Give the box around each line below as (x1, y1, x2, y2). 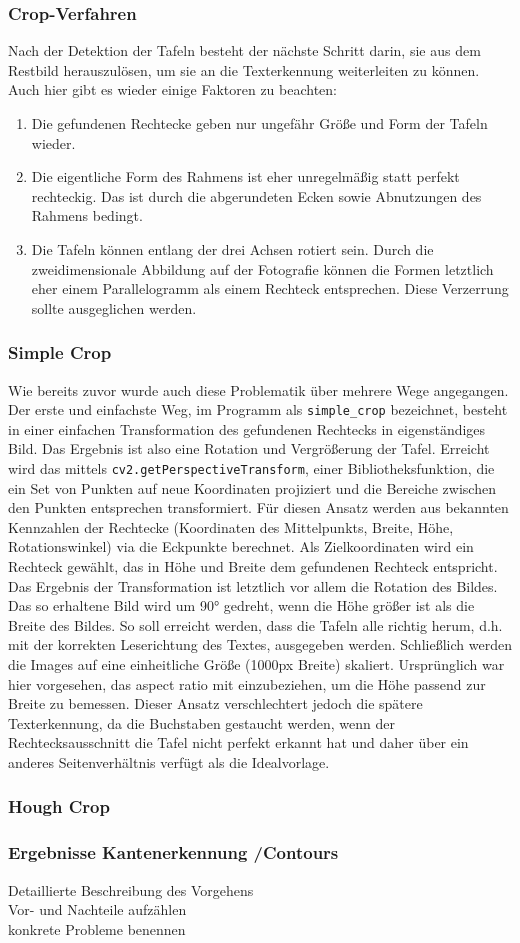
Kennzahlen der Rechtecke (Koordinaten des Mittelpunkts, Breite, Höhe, (8, 516, 454, 537)
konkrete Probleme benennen (8, 918, 186, 939)
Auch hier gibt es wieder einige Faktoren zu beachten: (8, 79, 337, 100)
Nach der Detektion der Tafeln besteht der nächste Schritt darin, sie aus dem (8, 40, 481, 61)
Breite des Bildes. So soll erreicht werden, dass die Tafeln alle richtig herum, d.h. (8, 614, 503, 635)
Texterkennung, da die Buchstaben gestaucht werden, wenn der (8, 712, 396, 733)
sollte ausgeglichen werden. (31, 297, 197, 318)
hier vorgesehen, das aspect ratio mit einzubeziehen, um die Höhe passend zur (8, 673, 486, 694)
